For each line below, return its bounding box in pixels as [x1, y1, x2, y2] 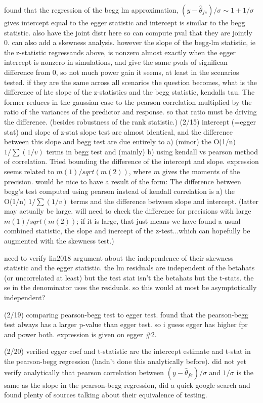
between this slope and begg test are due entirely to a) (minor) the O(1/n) [4, 136, 236, 147]
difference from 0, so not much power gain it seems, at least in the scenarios [4, 66, 239, 77]
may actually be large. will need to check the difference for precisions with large [4, 206, 251, 216]
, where [128, 166, 152, 176]
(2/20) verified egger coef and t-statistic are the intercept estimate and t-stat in [4, 346, 251, 356]
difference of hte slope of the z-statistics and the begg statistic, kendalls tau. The [4, 87, 255, 97]
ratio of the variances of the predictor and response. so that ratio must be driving [4, 106, 257, 117]
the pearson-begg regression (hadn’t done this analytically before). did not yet [4, 356, 246, 366]
